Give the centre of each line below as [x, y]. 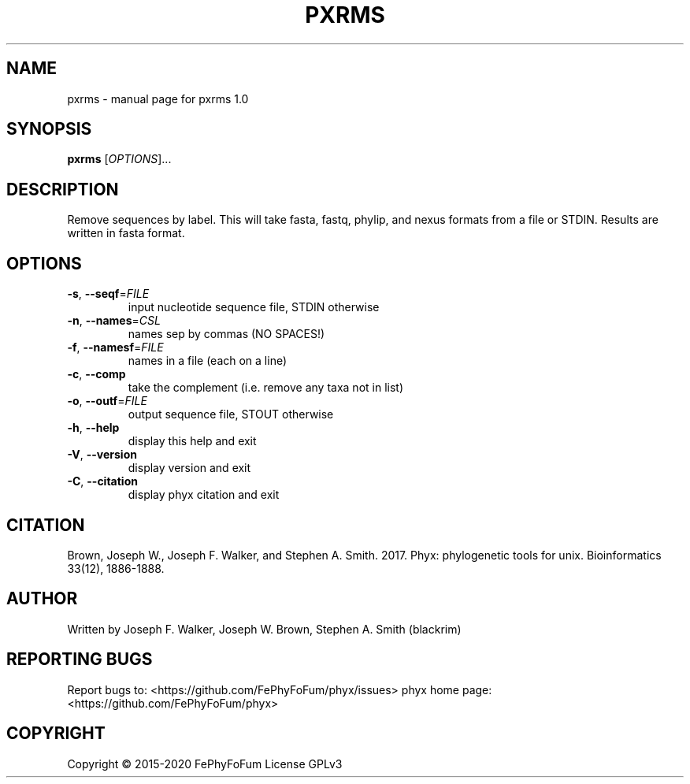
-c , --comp [96, 374]
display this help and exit [192, 441]
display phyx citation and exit [204, 495]
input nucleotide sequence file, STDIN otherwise [254, 307]
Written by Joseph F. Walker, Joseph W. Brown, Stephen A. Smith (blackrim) [264, 629]
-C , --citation [102, 481]
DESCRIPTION [63, 189]
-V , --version [102, 455]
